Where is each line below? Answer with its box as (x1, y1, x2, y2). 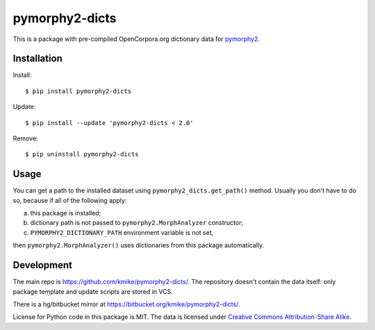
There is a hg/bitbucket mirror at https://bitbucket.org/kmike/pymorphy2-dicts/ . (12, 299, 240, 308)
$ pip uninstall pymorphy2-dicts (25, 150, 139, 158)
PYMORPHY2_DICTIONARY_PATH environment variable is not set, (30, 228, 214, 236)
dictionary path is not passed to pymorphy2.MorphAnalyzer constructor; (30, 219, 244, 227)
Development (12, 259, 73, 271)
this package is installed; (30, 209, 101, 217)
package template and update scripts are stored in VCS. (12, 287, 173, 295)
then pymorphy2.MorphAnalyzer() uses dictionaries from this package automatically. (12, 241, 265, 249)
